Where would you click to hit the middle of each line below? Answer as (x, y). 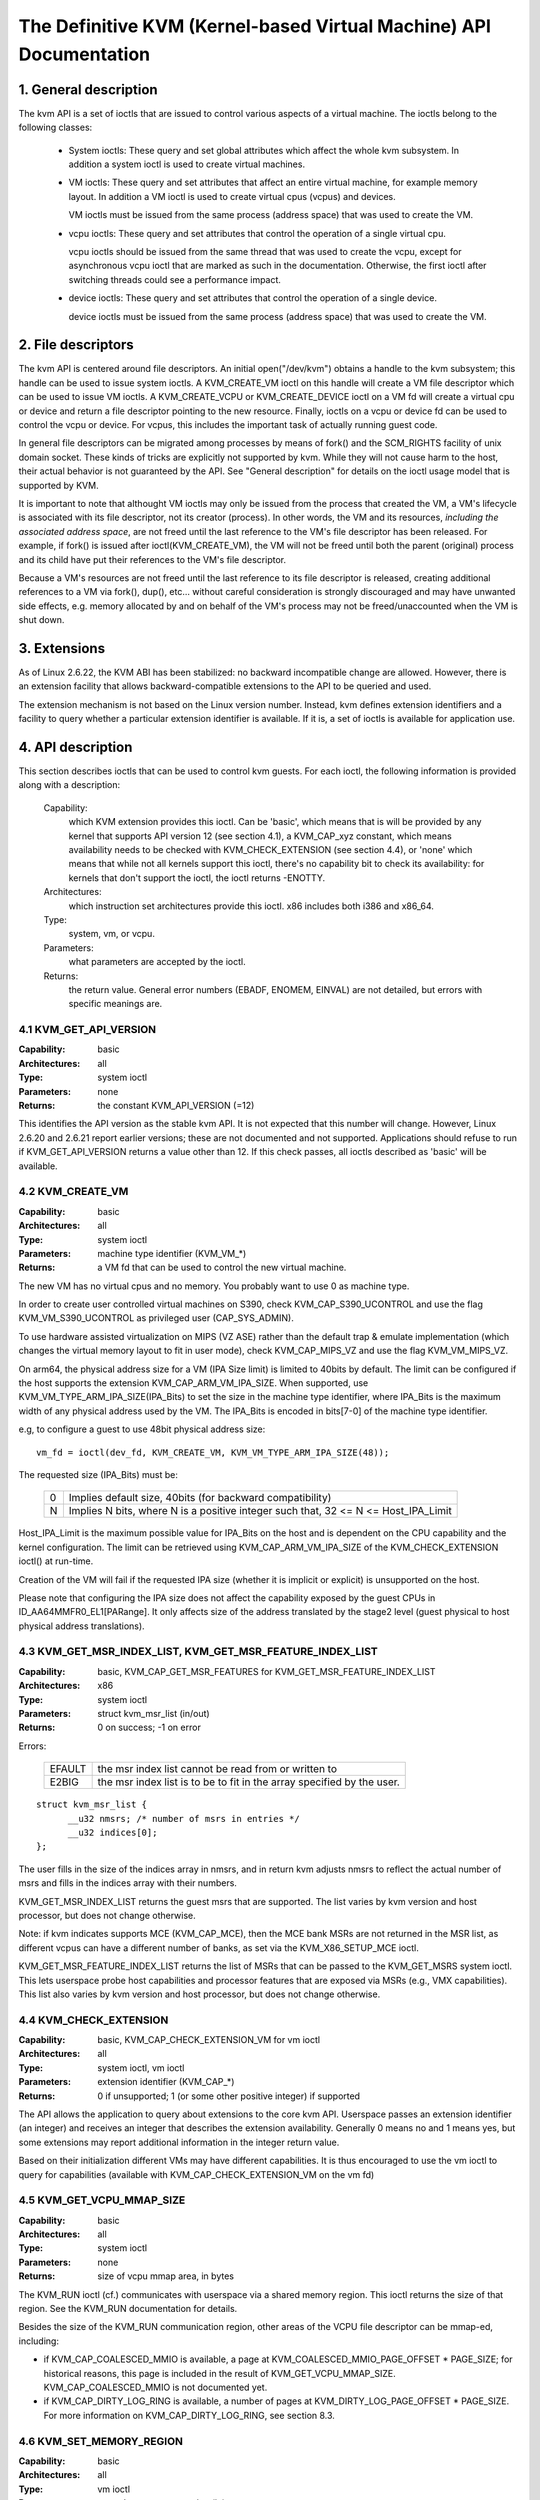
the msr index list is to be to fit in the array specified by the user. (248, 1782)
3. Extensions (61, 648)
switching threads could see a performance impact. (175, 279)
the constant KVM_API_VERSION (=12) (176, 1106)
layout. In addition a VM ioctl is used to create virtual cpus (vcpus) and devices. (232, 196)
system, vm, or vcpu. (111, 934)
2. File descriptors (76, 345)
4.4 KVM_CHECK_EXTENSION (93, 2020)
